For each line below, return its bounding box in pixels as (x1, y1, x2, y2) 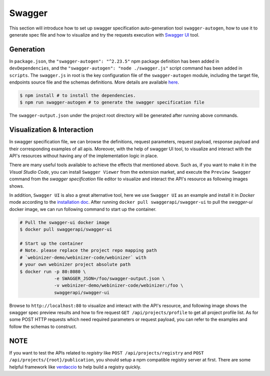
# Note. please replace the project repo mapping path (19, 248, 157, 253)
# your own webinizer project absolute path (19, 262, 131, 267)
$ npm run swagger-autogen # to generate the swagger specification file (19, 100, 204, 105)
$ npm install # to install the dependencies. (19, 93, 136, 98)
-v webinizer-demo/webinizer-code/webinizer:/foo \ (54, 283, 183, 288)
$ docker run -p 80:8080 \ (19, 268, 86, 274)
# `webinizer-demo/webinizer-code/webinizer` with (19, 254, 147, 260)
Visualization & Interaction (9, 126, 93, 134)
